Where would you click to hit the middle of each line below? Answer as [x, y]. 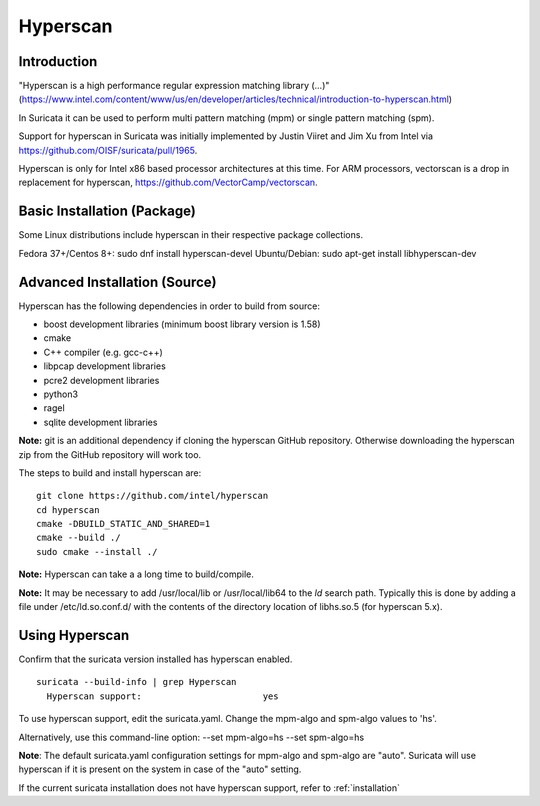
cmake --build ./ [78, 538]
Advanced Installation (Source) [117, 281]
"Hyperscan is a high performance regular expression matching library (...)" [174, 86]
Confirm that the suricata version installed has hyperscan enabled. [155, 659]
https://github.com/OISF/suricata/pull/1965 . [108, 150]
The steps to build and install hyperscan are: [110, 472]
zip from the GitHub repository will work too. [110, 454]
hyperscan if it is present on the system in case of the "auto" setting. [160, 769]
